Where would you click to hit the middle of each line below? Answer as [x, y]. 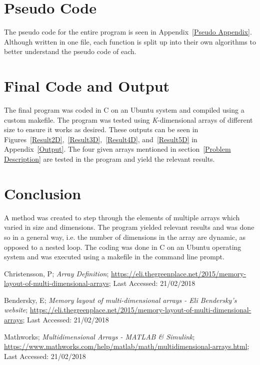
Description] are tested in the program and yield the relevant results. [109, 159]
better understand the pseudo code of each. [70, 51]
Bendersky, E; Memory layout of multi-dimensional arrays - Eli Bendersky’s [120, 300]
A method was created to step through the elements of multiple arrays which [122, 217]
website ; [16, 310]
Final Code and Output [87, 86]
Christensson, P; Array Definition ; [56, 273]
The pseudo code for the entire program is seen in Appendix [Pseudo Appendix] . [128, 32]
